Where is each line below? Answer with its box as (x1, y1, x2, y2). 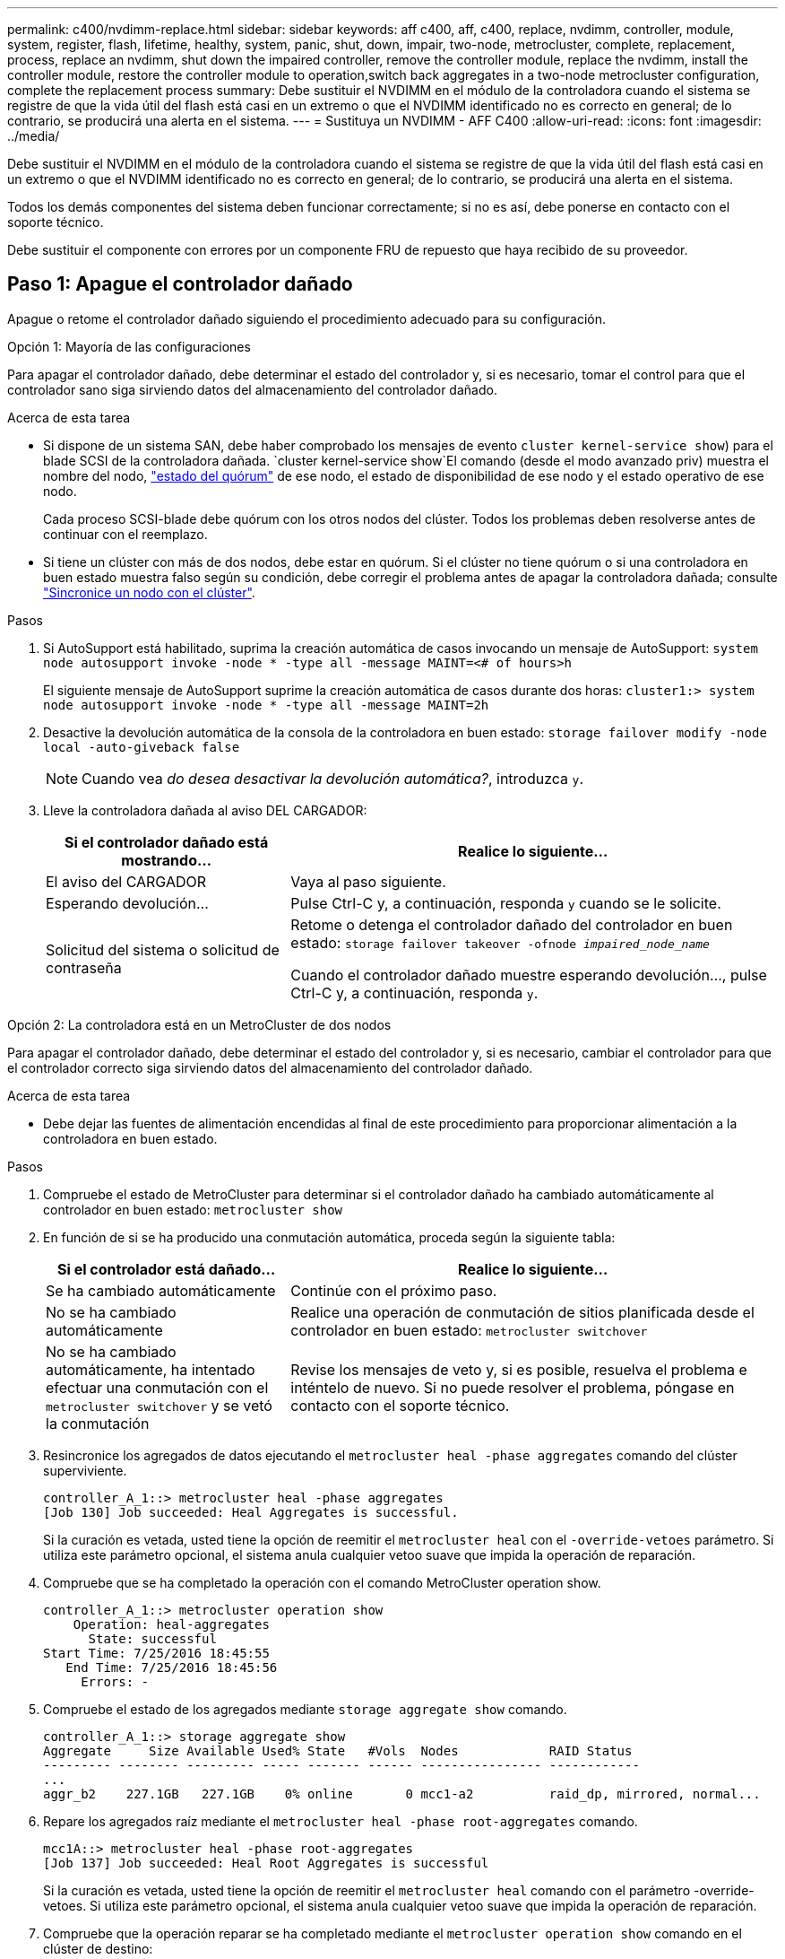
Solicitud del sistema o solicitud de (46, 940, 280, 959)
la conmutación (46, 1414, 150, 1432)
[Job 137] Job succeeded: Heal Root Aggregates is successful (43, 1855, 489, 1870)
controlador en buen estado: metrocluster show (43, 1201, 342, 1217)
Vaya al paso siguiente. (290, 872, 446, 891)
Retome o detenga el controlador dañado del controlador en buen (290, 915, 733, 934)
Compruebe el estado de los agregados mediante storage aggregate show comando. (43, 1701, 567, 1717)
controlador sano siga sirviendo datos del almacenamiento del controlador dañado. (7, 381, 497, 397)
